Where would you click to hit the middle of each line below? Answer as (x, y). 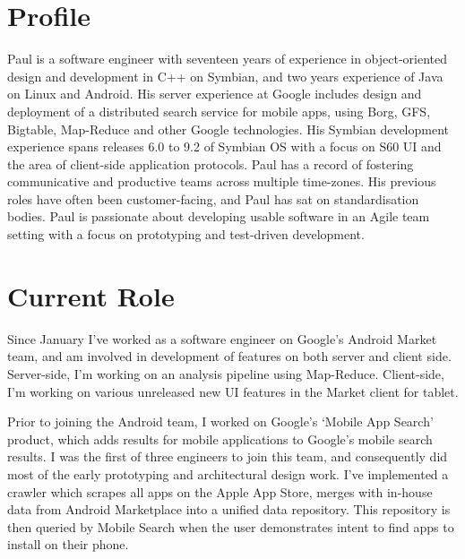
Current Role (91, 295)
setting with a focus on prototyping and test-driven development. (186, 234)
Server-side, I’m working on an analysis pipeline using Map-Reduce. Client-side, (226, 373)
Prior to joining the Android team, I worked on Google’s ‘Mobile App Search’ (220, 421)
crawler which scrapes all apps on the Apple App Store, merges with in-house (220, 491)
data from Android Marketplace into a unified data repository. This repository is (229, 509)
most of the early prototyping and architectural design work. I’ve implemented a (228, 473)
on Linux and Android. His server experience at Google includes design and (215, 94)
